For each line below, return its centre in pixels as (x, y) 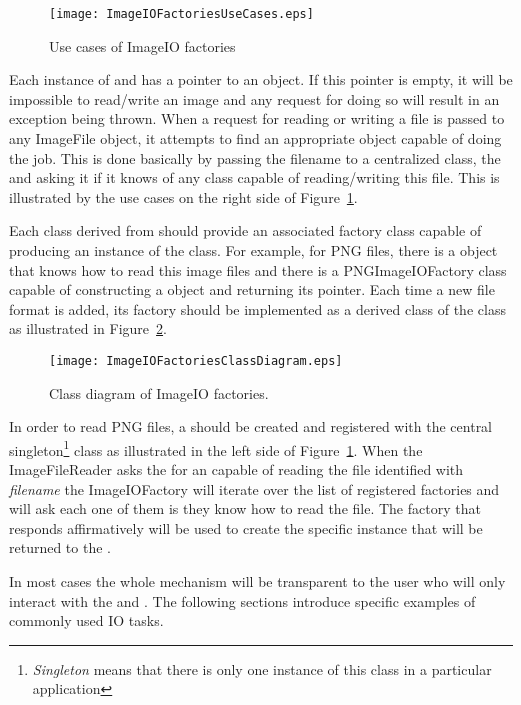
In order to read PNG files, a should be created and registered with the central (251, 426)
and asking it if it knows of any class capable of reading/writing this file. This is (254, 177)
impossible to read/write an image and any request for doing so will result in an (254, 98)
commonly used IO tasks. (86, 620)
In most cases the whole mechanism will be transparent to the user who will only (257, 581)
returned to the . (60, 547)
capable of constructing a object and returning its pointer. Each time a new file (252, 289)
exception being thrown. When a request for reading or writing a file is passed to (257, 118)
